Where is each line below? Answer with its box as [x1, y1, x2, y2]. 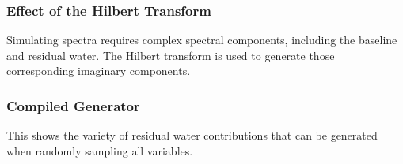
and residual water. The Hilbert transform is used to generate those [6, 47, 335, 63]
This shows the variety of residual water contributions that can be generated [6, 127, 378, 143]
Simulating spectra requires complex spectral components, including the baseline [6, 32, 397, 48]
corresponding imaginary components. [6, 62, 191, 79]
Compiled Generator [6, 95, 140, 115]
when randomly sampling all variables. [6, 142, 193, 158]
